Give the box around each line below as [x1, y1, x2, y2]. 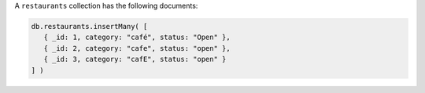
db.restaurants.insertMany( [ [31, 22, 148, 30]
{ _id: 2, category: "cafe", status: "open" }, [43, 44, 231, 52]
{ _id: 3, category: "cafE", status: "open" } [43, 55, 227, 64]
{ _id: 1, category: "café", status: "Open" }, [43, 33, 231, 42]
